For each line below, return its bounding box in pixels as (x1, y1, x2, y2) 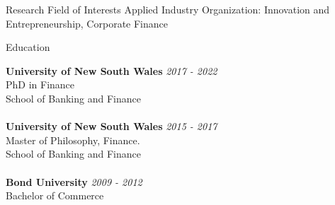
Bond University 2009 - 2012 (6, 174, 142, 189)
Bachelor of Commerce (6, 188, 104, 203)
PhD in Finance (6, 77, 75, 92)
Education (6, 40, 50, 54)
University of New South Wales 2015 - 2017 (6, 119, 217, 134)
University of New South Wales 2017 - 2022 (6, 63, 217, 78)
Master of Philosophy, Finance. (6, 132, 140, 147)
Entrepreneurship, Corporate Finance (6, 16, 168, 30)
